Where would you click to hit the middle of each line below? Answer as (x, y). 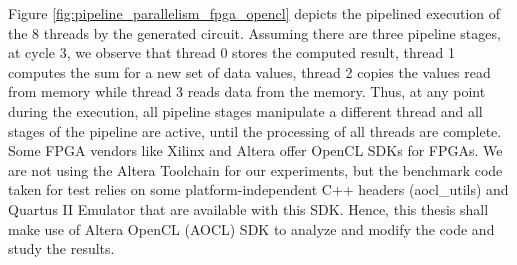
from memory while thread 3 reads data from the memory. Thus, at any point (247, 91)
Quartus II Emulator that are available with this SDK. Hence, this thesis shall (248, 208)
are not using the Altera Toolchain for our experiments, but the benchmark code (255, 169)
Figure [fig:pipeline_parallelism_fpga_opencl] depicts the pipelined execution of (254, 13)
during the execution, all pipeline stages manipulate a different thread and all (245, 110)
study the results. (61, 248)
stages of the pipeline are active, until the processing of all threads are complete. (255, 130)
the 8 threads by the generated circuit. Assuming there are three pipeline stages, (254, 32)
